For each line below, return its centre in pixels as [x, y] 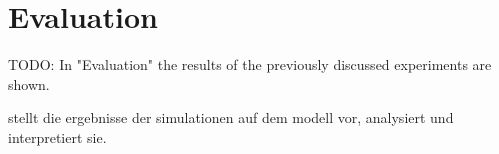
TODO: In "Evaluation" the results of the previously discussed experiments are [250, 64]
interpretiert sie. [57, 136]
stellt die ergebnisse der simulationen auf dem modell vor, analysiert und [231, 117]
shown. [29, 83]
